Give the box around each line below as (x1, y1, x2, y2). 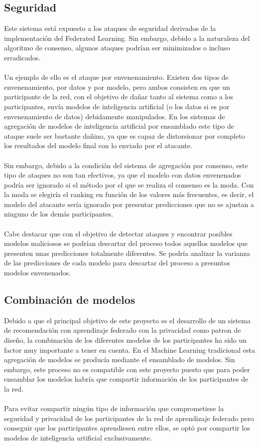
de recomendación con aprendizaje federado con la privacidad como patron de (4, 325, 241, 335)
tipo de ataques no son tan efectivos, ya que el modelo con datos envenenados (4, 170, 241, 180)
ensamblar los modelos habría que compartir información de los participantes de (4, 374, 249, 384)
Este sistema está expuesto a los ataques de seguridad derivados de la (4, 23, 216, 33)
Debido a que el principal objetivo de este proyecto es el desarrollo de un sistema (4, 315, 251, 325)
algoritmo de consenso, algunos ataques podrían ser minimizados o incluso (4, 42, 230, 53)
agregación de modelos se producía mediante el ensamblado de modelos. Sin (4, 354, 235, 365)
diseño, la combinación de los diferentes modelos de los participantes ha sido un (4, 335, 247, 345)
